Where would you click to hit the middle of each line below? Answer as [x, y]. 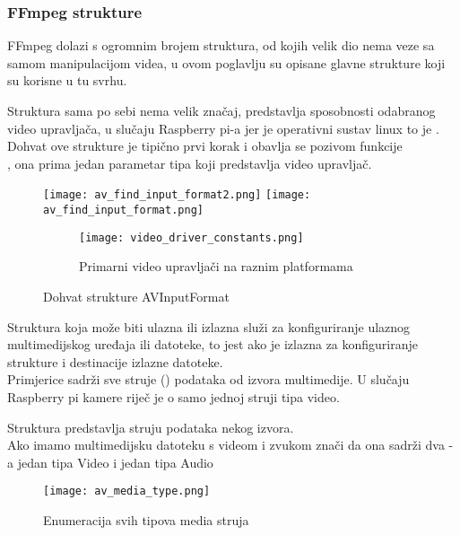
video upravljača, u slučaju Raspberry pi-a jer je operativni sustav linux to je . [223, 128]
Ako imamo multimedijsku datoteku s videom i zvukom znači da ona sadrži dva [226, 445]
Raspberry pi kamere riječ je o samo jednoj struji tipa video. [174, 396]
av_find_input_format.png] [123, 210]
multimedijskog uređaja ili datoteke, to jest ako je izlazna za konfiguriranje [213, 344]
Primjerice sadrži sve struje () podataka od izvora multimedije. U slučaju [208, 379]
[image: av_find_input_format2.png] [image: [177, 195]
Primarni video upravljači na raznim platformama [216, 266]
